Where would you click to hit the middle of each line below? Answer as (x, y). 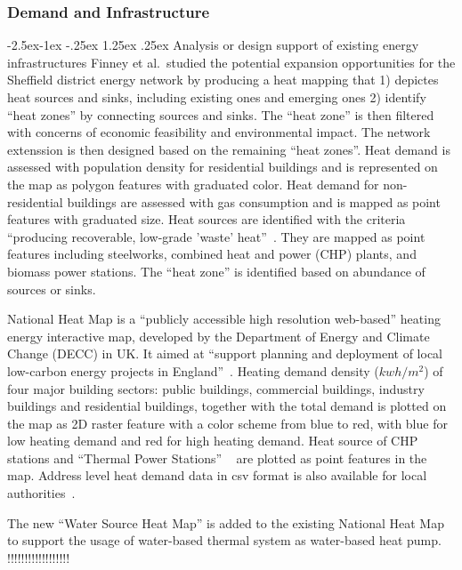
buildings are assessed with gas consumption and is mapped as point (254, 201)
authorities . (41, 493)
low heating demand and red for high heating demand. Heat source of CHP (213, 441)
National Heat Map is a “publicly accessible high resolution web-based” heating (224, 319)
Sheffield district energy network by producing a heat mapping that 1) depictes (223, 80)
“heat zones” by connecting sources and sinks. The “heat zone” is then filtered (221, 114)
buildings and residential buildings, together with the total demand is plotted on (227, 406)
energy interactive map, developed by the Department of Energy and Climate (219, 336)
